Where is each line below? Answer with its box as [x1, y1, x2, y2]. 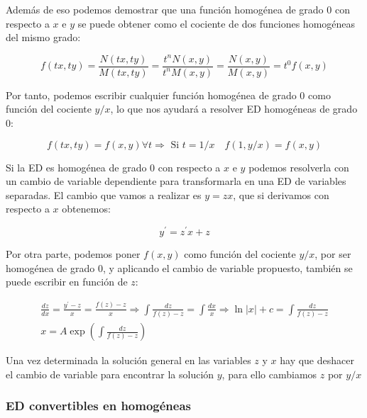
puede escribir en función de [6, 274, 128, 289]
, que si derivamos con [233, 187, 329, 202]
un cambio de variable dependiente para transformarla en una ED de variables [6, 174, 346, 188]
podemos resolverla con [248, 159, 349, 174]
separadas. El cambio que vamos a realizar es [6, 187, 202, 202]
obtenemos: [62, 201, 111, 216]
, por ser [314, 247, 351, 261]
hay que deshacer [280, 353, 354, 368]
